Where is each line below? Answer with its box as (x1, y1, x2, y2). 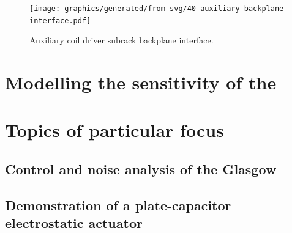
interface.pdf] (29, 16, 91, 25)
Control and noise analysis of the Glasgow (5, 160, 277, 179)
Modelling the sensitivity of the (5, 70, 277, 95)
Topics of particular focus (5, 117, 224, 142)
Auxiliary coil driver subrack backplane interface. (29, 34, 214, 46)
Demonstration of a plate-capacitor (5, 195, 231, 214)
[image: (29, 4, 61, 13)
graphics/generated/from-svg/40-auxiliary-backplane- (64, 4, 288, 13)
